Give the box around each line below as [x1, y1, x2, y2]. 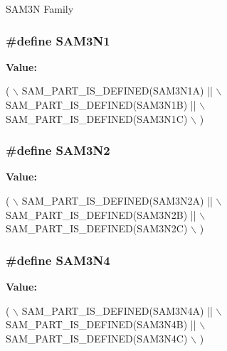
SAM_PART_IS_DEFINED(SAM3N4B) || [6, 317, 196, 332]
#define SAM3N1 [6, 31, 110, 49]
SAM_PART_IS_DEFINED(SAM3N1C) [6, 111, 188, 126]
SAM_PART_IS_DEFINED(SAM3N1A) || [21, 83, 213, 98]
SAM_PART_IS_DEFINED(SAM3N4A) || [21, 303, 213, 318]
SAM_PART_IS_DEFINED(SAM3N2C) [6, 221, 188, 236]
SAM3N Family [6, 1, 74, 16]
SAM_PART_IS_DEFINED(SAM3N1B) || [6, 97, 196, 112]
